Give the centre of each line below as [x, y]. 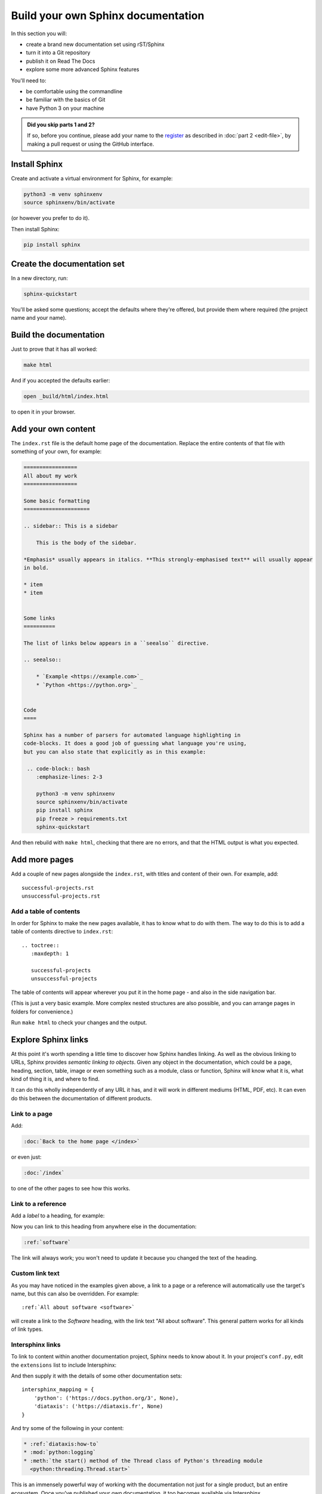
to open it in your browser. [43, 412]
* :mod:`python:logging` [60, 1452]
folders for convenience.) [42, 1011]
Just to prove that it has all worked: [54, 349]
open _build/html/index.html [66, 397]
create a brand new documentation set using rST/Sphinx [95, 44]
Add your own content [53, 429]
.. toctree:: [41, 945]
